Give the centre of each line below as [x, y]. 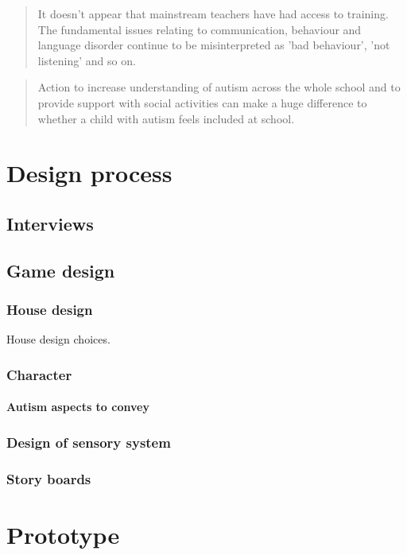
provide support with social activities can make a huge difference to [202, 102]
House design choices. [58, 339]
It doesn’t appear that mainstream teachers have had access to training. [213, 14]
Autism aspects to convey [78, 407]
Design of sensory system [89, 442]
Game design [61, 270]
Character [39, 374]
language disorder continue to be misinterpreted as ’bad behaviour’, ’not [214, 45]
